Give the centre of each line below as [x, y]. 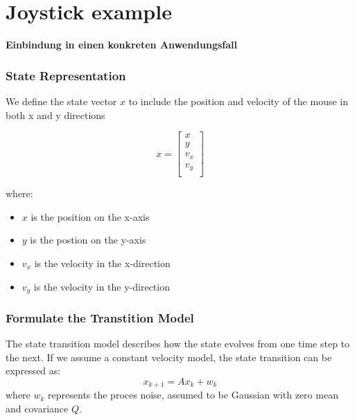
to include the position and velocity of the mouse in [238, 101]
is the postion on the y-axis [88, 240]
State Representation [66, 75]
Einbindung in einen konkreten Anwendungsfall [121, 45]
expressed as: [33, 371]
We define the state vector [61, 101]
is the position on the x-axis [90, 216]
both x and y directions [55, 115]
